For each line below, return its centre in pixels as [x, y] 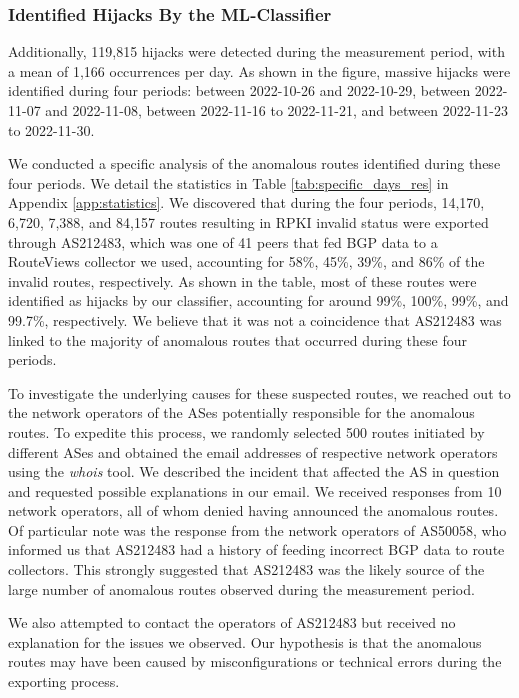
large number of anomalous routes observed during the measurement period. [241, 588]
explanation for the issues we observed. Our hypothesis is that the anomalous [245, 641]
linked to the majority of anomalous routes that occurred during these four [238, 339]
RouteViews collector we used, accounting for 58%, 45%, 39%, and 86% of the [246, 261]
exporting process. [64, 681]
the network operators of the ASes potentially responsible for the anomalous [241, 412]
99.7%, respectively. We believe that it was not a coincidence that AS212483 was [255, 319]
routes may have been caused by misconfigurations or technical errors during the [255, 661]
